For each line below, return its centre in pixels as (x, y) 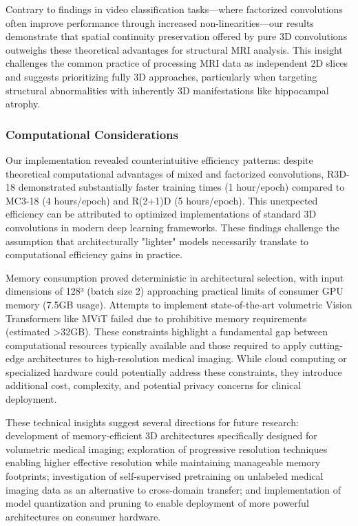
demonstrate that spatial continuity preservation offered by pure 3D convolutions (177, 36)
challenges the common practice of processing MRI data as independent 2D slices (177, 63)
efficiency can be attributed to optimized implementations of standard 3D (161, 214)
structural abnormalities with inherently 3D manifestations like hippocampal (167, 90)
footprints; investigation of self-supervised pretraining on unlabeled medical (165, 476)
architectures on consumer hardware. (83, 516)
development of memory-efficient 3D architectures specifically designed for (161, 435)
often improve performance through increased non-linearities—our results (160, 22)
